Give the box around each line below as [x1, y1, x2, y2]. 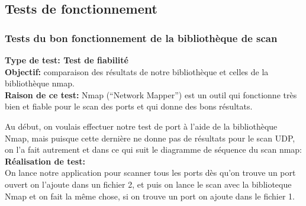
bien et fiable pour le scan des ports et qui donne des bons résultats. [5, 100, 253, 112]
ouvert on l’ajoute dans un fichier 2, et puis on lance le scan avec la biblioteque [5, 178, 292, 190]
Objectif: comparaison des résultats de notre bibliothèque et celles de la [5, 65, 269, 78]
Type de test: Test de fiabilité [5, 54, 128, 66]
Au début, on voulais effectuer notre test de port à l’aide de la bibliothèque [5, 120, 278, 132]
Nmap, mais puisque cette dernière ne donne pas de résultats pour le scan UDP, [5, 131, 295, 144]
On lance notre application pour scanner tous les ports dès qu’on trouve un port [5, 166, 296, 179]
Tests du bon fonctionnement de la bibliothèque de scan [5, 30, 278, 45]
